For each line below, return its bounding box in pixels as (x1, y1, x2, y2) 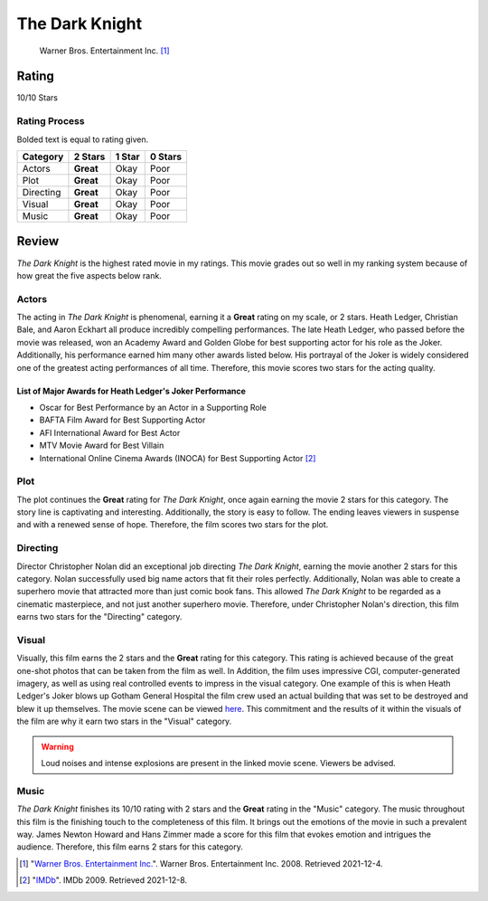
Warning (41, 741, 74, 752)
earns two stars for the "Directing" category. (16, 612, 183, 622)
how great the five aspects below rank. (16, 270, 162, 280)
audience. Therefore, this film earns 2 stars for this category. (16, 841, 243, 852)
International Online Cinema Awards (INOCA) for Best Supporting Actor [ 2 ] (39, 452, 316, 463)
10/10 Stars (16, 92, 59, 103)
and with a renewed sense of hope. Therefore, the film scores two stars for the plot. (16, 519, 329, 530)
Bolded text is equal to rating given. (16, 134, 149, 145)
